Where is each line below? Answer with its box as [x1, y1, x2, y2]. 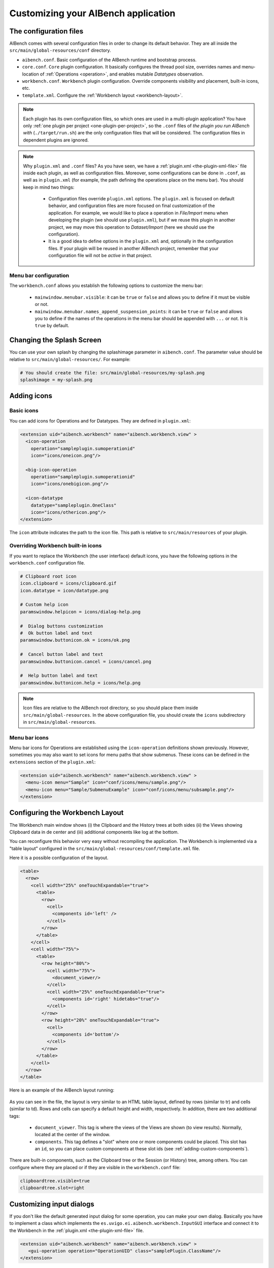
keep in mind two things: [23, 184, 75, 190]
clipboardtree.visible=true [20, 1178, 90, 1184]
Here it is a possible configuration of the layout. [9, 855, 109, 861]
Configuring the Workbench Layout [9, 808, 124, 817]
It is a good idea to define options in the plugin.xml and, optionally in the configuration [48, 238, 233, 244]
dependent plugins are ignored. [23, 137, 89, 143]
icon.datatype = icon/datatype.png [20, 587, 109, 593]
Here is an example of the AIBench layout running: [9, 1087, 115, 1093]
